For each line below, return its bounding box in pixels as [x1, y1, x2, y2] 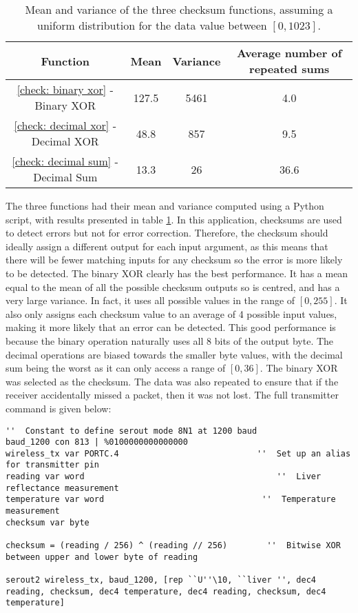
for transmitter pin [6, 460, 100, 470]
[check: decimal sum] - [12, 153, 118, 169]
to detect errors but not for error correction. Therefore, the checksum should [6, 225, 328, 240]
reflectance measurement [6, 483, 119, 493]
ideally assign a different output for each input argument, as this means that [6, 239, 328, 253]
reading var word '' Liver [6, 472, 322, 482]
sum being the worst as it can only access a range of [6, 361, 226, 375]
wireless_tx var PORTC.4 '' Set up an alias [6, 448, 351, 459]
